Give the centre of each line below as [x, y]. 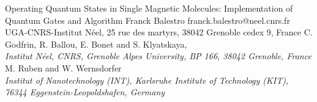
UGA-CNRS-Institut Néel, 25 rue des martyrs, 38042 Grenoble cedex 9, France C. [159, 32]
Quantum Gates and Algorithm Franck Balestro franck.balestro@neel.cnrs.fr [147, 20]
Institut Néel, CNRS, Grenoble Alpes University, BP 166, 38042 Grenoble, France [158, 56]
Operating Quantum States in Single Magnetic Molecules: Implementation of [149, 8]
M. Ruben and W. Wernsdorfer [63, 67]
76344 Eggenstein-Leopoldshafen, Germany [85, 92]
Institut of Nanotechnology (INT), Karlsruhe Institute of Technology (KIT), [147, 80]
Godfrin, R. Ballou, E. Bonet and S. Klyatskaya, [96, 44]
